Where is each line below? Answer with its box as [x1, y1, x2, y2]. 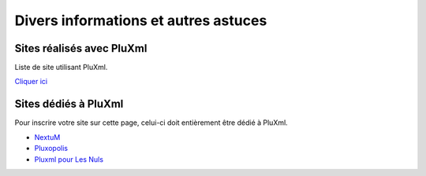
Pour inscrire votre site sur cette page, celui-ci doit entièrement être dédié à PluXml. [14, 118, 288, 127]
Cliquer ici [14, 77, 48, 86]
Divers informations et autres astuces [14, 12, 267, 29]
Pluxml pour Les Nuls [34, 154, 104, 164]
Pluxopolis [34, 144, 69, 153]
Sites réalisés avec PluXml [14, 42, 148, 55]
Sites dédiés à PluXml [14, 97, 124, 111]
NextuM [34, 132, 61, 141]
